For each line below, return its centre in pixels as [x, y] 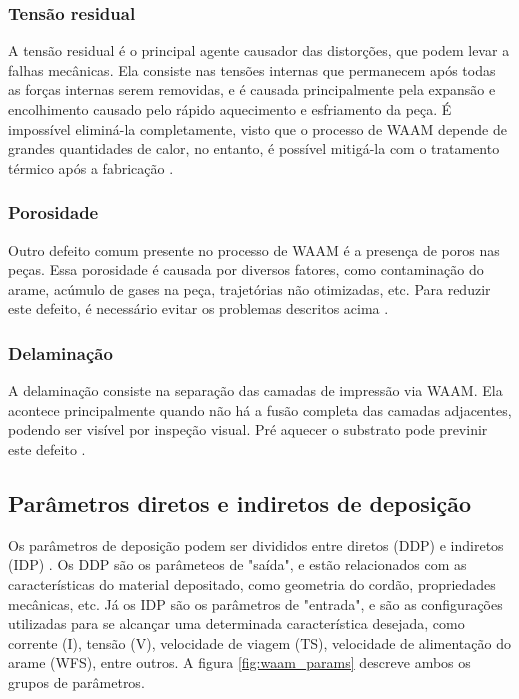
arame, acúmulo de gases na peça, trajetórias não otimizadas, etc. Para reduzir [249, 288]
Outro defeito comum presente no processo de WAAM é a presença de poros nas [254, 249]
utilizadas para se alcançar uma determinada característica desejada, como [236, 623]
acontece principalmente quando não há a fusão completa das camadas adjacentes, [260, 409]
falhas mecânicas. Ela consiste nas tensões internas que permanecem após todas [252, 69]
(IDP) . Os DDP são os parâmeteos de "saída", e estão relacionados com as [237, 564]
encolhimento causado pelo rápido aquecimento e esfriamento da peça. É [230, 109]
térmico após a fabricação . [91, 167]
